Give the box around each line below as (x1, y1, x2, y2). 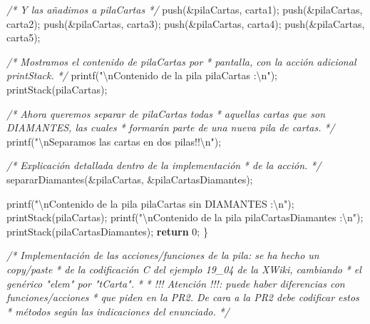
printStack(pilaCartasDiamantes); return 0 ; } (6, 223, 208, 238)
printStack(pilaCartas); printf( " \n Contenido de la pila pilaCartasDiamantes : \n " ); (6, 210, 364, 225)
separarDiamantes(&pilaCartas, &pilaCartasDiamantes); (6, 171, 253, 186)
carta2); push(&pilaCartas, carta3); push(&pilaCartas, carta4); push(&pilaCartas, (6, 16, 365, 31)
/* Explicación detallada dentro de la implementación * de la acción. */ (6, 158, 322, 173)
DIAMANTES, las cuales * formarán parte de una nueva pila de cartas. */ (6, 120, 335, 135)
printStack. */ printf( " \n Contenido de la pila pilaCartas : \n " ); (6, 68, 277, 83)
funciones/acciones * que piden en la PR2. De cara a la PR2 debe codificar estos (6, 290, 359, 305)
